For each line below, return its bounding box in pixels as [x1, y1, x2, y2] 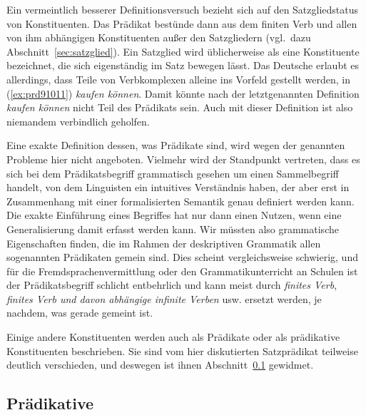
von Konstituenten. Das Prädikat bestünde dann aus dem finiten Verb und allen [6, 16, 357, 31]
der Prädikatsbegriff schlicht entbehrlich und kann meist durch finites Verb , [6, 277, 337, 292]
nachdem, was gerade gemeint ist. [6, 305, 153, 320]
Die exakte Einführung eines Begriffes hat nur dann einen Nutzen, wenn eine [6, 207, 342, 222]
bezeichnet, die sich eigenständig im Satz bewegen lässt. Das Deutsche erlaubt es [6, 58, 360, 73]
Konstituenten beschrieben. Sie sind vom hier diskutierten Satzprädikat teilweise [6, 343, 358, 358]
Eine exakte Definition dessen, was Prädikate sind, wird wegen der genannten [6, 138, 345, 153]
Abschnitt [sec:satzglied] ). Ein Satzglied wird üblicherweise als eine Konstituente [6, 43, 360, 58]
